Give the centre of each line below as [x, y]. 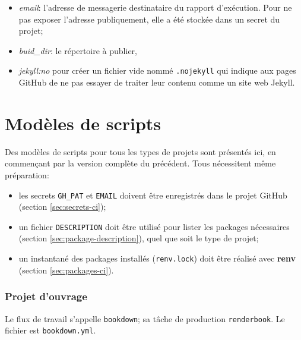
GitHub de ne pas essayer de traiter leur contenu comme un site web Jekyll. [157, 82]
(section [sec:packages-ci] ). [66, 270]
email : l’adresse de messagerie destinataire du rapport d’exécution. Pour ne [155, 7]
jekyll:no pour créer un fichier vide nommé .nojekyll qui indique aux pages [157, 70]
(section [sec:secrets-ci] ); [62, 207]
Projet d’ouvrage [46, 296]
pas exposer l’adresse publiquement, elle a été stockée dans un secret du [149, 19]
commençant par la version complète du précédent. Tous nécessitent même [140, 163]
